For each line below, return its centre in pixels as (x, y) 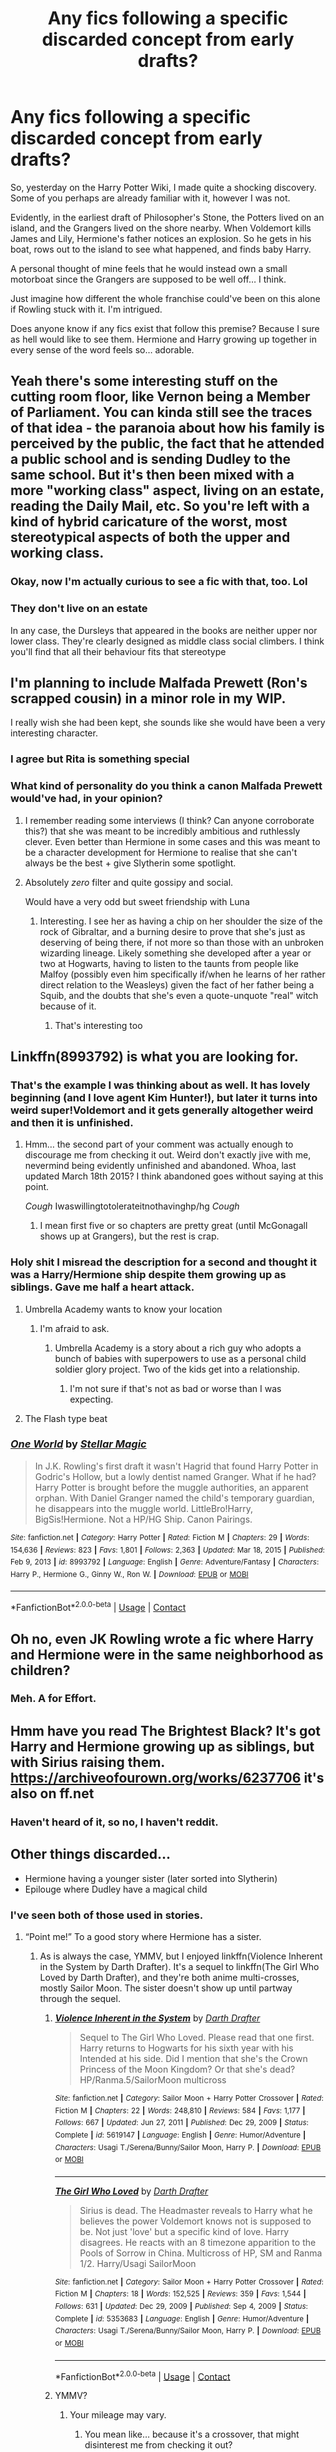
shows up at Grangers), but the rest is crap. (129, 1236)
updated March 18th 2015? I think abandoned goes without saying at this (174, 1176)
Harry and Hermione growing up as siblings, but (162, 1746)
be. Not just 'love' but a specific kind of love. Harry (184, 2231)
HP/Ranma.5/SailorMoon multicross (153, 2079)
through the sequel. (80, 1998)
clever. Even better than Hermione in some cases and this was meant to (172, 841)
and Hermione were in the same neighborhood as (167, 1654)
